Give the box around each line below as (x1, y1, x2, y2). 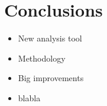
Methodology (18, 52, 66, 64)
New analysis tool (18, 32, 82, 44)
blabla (18, 91, 41, 104)
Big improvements (18, 72, 84, 84)
